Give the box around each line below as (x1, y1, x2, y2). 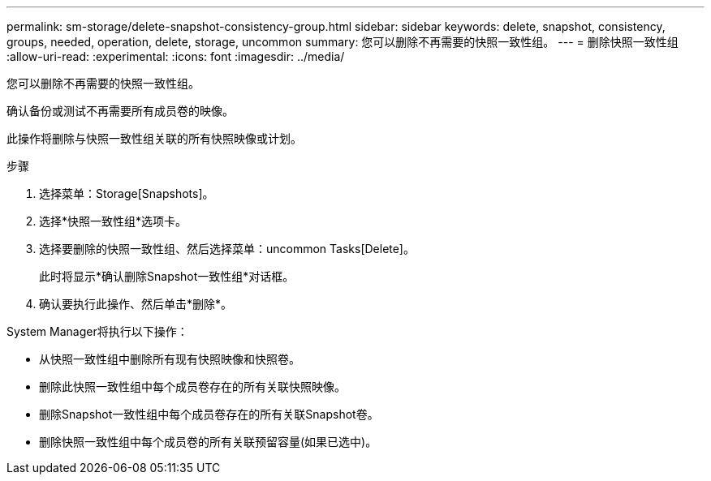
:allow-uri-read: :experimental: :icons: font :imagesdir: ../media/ (6, 49, 345, 63)
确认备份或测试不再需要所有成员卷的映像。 (6, 104, 234, 118)
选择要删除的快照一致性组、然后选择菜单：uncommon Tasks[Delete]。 (39, 242, 415, 256)
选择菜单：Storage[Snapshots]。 (39, 187, 214, 200)
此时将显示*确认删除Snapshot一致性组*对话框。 (39, 269, 295, 283)
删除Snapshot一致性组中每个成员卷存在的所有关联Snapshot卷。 (39, 407, 379, 421)
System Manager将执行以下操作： (6, 324, 188, 338)
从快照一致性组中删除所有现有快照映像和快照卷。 (39, 352, 300, 366)
